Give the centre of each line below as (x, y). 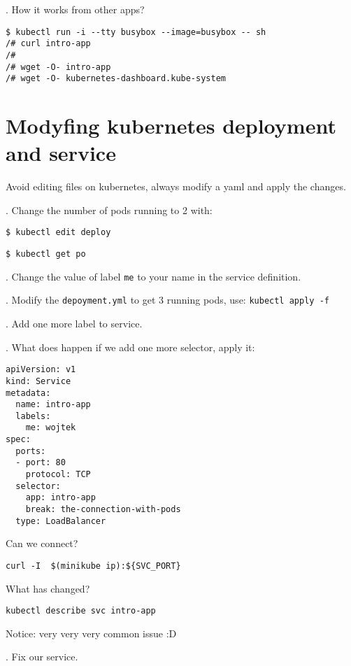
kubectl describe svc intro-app (81, 611)
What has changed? (48, 588)
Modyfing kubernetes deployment (171, 126)
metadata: (28, 393)
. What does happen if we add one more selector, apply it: (130, 347)
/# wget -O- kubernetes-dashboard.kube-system (116, 79)
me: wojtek (51, 428)
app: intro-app (60, 498)
